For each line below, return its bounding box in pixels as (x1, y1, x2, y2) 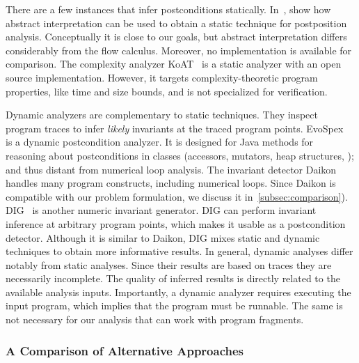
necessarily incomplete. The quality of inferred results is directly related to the (6, 271, 340, 286)
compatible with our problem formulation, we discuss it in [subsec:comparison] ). (6, 189, 348, 203)
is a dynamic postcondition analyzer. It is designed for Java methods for (6, 134, 314, 149)
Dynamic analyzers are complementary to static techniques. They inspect (6, 107, 318, 122)
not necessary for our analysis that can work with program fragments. (6, 312, 304, 327)
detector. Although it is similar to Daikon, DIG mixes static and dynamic (6, 230, 320, 245)
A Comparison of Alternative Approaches (6, 341, 244, 359)
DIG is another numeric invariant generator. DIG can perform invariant (6, 203, 317, 217)
